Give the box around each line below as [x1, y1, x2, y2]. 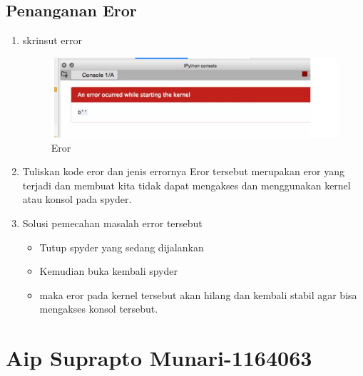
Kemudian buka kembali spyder [39, 263, 178, 278]
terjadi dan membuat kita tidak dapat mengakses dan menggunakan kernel [22, 177, 351, 192]
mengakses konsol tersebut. [39, 301, 158, 316]
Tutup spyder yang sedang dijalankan [39, 239, 204, 254]
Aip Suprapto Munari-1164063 [6, 343, 312, 372]
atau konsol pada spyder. [22, 192, 132, 207]
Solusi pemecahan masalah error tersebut [22, 215, 203, 230]
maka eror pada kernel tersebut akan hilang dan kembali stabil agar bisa [39, 287, 357, 302]
